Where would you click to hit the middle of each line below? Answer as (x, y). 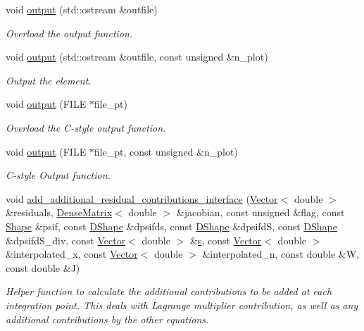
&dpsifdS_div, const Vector (66, 240)
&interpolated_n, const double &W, (281, 254)
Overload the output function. (69, 33)
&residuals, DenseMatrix (59, 212)
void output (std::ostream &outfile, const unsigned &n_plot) (137, 57)
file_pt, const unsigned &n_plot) (166, 151)
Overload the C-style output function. (86, 127)
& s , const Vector (226, 240)
